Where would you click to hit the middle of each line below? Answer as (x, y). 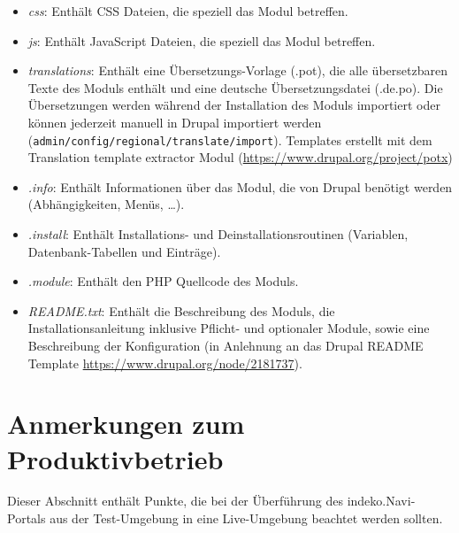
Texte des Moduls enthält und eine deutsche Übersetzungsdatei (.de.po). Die (235, 87)
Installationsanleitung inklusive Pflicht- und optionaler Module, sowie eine (229, 328)
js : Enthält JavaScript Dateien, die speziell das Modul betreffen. (202, 40)
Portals (27, 518)
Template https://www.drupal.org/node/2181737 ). (165, 363)
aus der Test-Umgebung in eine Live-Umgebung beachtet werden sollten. (246, 518)
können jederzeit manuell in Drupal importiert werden (175, 122)
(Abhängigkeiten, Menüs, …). (106, 204)
